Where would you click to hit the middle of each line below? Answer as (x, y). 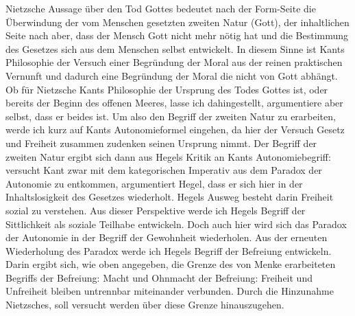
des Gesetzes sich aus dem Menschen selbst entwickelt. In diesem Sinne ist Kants (175, 48)
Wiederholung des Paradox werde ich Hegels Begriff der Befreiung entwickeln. (169, 250)
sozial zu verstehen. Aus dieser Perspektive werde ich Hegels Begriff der (156, 210)
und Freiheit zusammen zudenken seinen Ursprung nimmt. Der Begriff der (161, 143)
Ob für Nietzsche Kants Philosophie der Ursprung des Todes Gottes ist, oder (167, 89)
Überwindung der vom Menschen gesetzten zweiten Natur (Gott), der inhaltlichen (177, 22)
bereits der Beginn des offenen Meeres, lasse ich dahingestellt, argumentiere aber (174, 103)
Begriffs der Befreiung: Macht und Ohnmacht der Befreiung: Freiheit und (159, 277)
